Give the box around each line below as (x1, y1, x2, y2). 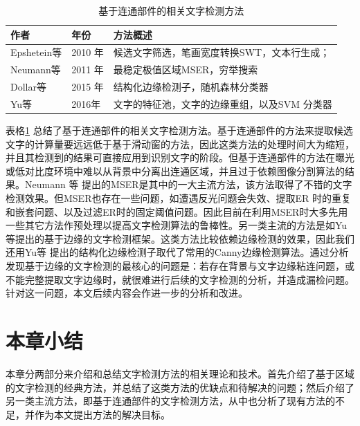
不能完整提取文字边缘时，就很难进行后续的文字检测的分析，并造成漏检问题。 (6, 272, 354, 286)
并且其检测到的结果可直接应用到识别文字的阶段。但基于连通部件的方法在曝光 (6, 150, 354, 165)
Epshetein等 (10, 45, 62, 59)
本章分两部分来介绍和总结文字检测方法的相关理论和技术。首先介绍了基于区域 (6, 366, 354, 380)
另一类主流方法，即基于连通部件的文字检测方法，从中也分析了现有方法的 (6, 393, 335, 408)
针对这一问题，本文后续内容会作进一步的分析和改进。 (6, 286, 248, 300)
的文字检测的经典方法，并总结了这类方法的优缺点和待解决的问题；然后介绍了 (6, 380, 354, 394)
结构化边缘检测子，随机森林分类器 (113, 80, 269, 94)
